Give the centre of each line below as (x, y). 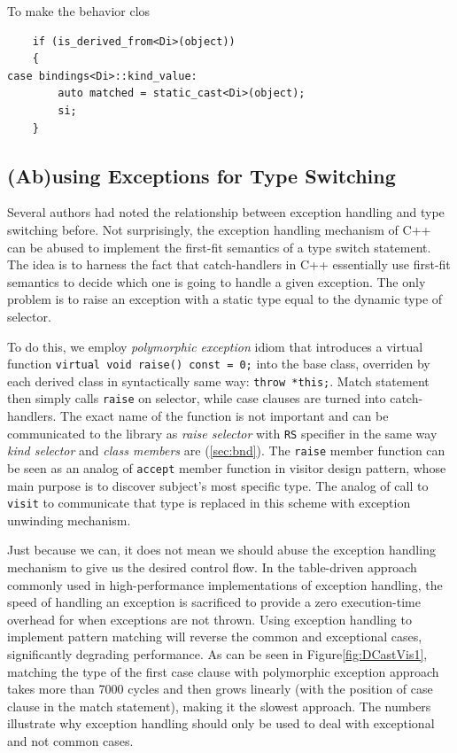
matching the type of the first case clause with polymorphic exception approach (223, 671)
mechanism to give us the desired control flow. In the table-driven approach (212, 567)
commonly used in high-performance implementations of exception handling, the (225, 584)
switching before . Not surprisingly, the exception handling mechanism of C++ (219, 229)
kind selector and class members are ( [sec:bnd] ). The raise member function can (226, 450)
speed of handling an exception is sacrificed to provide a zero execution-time (214, 602)
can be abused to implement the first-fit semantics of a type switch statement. (219, 247)
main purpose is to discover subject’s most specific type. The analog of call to (218, 485)
